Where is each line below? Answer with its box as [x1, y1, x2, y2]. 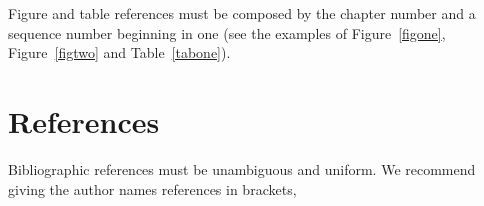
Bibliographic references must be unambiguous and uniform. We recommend [8, 158, 476, 179]
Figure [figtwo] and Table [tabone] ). [8, 42, 231, 63]
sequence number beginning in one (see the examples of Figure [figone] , [8, 22, 446, 43]
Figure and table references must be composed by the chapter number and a [8, 3, 476, 23]
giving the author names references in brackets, [8, 178, 297, 199]
